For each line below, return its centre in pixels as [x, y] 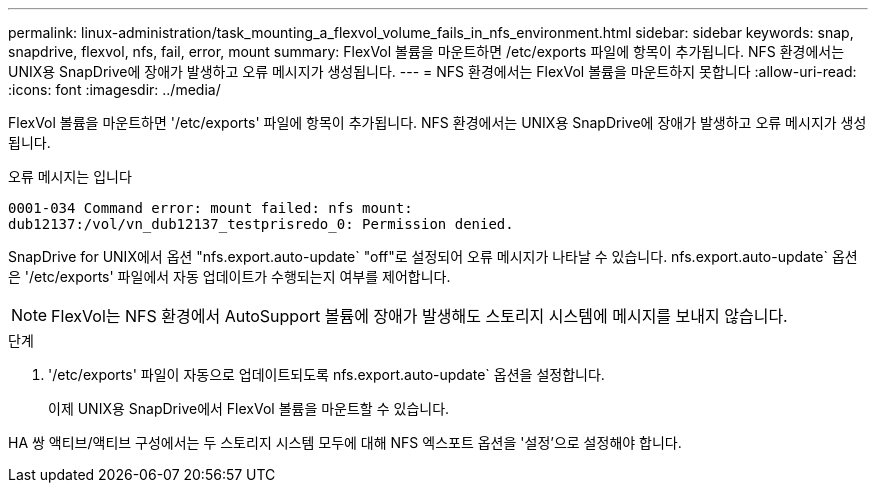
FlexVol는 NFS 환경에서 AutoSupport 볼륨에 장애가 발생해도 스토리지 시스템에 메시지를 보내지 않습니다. [419, 316]
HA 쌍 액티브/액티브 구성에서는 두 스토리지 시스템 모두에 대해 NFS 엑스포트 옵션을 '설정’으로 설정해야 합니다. [345, 442]
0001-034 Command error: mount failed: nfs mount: [210, 208]
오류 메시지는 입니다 [70, 176]
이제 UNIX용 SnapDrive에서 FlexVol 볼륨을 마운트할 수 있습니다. [249, 408]
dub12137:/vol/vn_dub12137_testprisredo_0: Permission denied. [261, 224]
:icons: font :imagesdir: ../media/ [114, 89]
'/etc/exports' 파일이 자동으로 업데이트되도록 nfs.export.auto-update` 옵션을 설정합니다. [326, 374]
